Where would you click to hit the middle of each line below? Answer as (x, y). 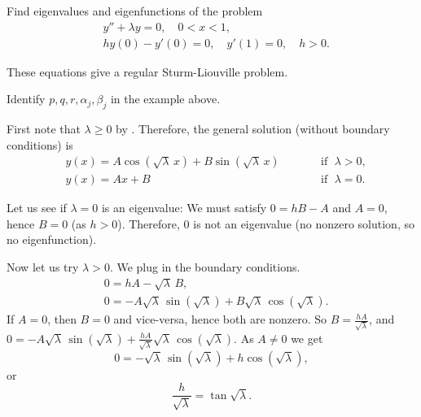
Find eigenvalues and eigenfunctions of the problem (135, 11)
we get (307, 338)
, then (62, 319)
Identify (26, 99)
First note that (44, 129)
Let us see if (37, 208)
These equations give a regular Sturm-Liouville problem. (147, 71)
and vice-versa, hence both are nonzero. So (220, 319)
